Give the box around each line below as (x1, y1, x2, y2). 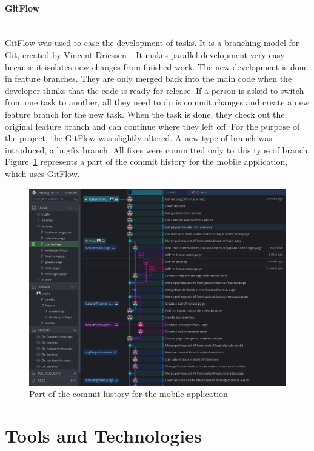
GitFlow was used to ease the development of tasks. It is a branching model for (5, 36, 299, 49)
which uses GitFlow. (5, 167, 80, 179)
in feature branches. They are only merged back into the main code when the (5, 72, 292, 85)
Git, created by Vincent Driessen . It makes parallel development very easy (5, 48, 285, 61)
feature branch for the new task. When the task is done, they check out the (5, 107, 285, 120)
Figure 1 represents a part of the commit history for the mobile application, (5, 155, 288, 168)
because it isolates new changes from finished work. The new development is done (5, 60, 308, 73)
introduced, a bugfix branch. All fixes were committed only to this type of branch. (5, 143, 310, 156)
